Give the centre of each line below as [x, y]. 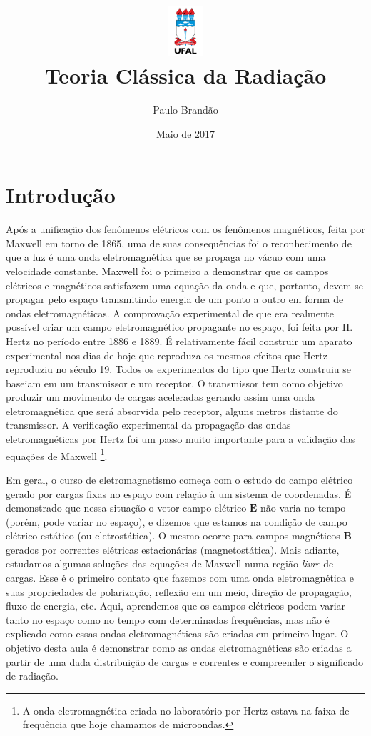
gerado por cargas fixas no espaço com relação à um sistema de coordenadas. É [179, 493]
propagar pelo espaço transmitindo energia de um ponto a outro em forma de [175, 299]
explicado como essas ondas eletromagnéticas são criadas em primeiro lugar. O [177, 633]
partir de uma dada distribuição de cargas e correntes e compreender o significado [185, 661]
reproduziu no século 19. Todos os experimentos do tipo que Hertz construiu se [179, 369]
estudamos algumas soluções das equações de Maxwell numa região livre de [170, 563]
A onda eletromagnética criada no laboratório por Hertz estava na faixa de [186, 710]
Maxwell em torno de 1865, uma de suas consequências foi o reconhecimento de [179, 243]
